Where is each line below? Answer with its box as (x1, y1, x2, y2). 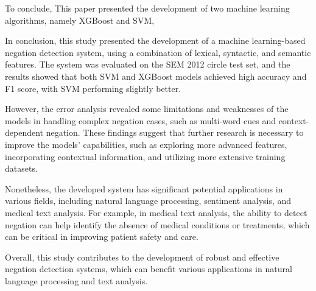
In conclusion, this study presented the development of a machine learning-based (5, 34, 306, 47)
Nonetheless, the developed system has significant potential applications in (5, 182, 283, 195)
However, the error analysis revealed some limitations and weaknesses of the (5, 102, 289, 115)
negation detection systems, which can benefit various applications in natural (5, 262, 292, 275)
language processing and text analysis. (5, 274, 148, 287)
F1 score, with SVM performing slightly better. (5, 82, 181, 94)
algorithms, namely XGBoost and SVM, (5, 13, 155, 26)
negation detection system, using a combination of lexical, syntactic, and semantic (5, 46, 311, 58)
